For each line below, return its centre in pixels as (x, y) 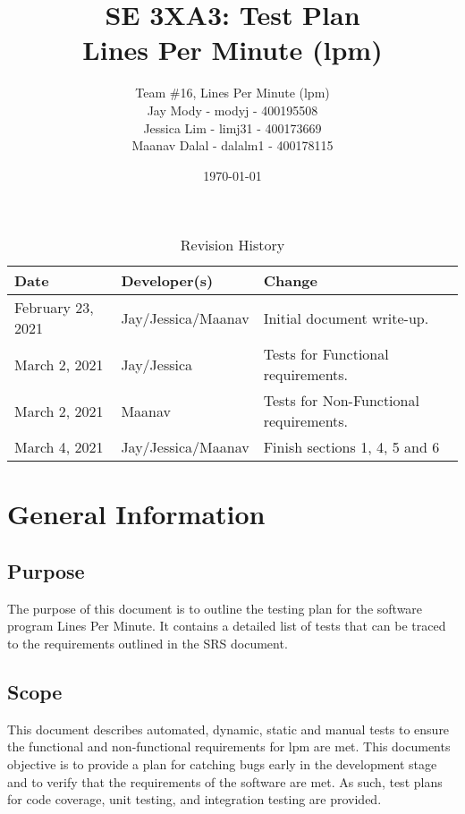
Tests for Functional (326, 354)
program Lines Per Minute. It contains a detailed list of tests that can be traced (227, 626)
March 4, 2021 (59, 447)
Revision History (232, 245)
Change (290, 281)
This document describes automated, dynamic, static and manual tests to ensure (228, 729)
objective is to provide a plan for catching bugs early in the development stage (222, 764)
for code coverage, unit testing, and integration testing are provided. (194, 799)
